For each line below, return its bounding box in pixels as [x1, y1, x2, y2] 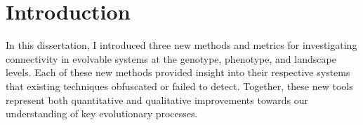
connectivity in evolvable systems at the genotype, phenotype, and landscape [6, 51, 336, 66]
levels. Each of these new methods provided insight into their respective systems [6, 65, 350, 80]
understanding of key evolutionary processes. [6, 106, 198, 121]
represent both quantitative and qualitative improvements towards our [6, 92, 308, 107]
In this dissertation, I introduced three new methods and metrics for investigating [6, 38, 357, 52]
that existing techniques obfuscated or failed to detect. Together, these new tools [6, 78, 353, 93]
